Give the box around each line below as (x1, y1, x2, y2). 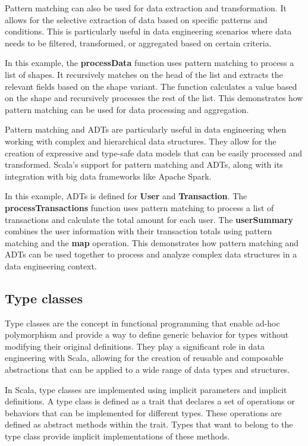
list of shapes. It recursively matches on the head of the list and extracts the (5, 68, 283, 80)
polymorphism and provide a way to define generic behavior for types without (5, 328, 289, 341)
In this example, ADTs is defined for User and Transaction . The (5, 190, 247, 202)
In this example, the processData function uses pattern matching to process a (5, 56, 294, 69)
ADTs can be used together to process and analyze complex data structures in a (5, 248, 297, 260)
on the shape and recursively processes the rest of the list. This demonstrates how (5, 92, 303, 104)
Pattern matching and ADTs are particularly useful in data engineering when (5, 123, 287, 136)
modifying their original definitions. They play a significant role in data (5, 340, 265, 352)
